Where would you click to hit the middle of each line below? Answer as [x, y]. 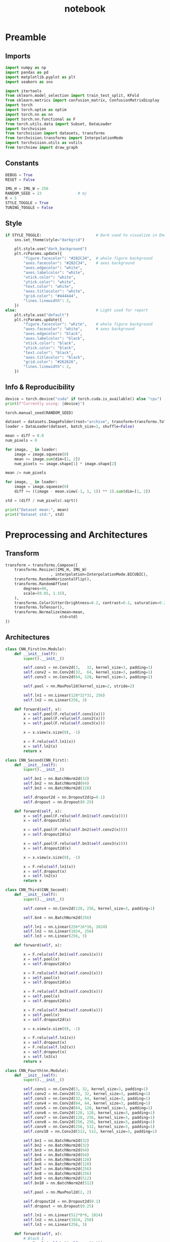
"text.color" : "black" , [48, 353]
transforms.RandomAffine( [42, 584]
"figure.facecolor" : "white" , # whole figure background [88, 324]
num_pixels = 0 [21, 441]
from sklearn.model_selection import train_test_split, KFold [72, 96]
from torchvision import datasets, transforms [55, 133]
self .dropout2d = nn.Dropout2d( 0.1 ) [62, 1201]
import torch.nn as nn [29, 115]
